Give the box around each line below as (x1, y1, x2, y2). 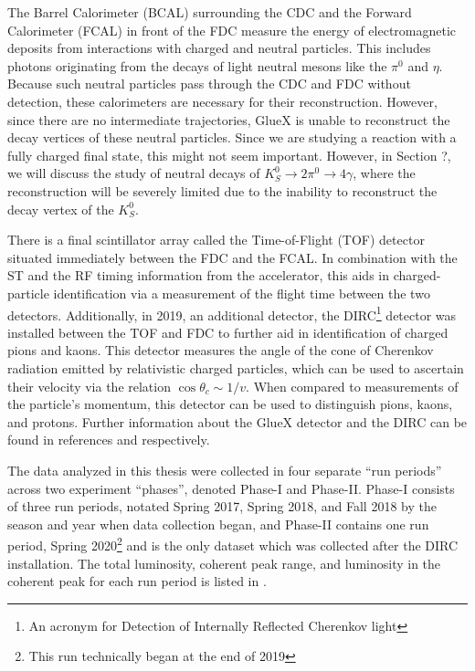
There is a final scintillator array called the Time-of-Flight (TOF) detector (7, 230, 425, 249)
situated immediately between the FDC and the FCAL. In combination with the (7, 247, 458, 267)
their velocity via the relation (7, 376, 171, 395)
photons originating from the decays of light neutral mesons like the (7, 56, 387, 75)
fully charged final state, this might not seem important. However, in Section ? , (7, 145, 451, 164)
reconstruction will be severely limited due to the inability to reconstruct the (7, 181, 438, 200)
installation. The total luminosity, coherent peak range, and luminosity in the (7, 553, 441, 572)
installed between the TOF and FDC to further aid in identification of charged (7, 322, 449, 341)
